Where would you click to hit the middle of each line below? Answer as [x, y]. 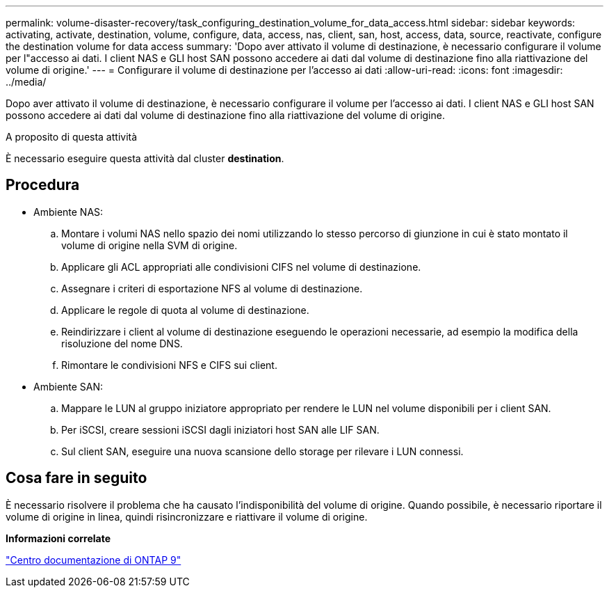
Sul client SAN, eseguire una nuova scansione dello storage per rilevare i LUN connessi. [262, 451]
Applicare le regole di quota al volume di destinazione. [185, 310]
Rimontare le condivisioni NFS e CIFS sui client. [169, 365]
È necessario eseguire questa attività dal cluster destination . [145, 158]
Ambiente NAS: [68, 212]
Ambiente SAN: [68, 386]
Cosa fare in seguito [76, 478]
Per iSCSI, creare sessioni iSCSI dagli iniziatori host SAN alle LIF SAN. [220, 429]
